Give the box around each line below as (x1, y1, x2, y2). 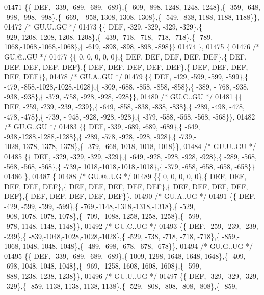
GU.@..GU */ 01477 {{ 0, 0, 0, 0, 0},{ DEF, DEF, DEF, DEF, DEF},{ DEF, (4, 51, 247, 62)
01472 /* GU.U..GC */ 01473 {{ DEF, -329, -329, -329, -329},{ (4, 21, 202, 32)
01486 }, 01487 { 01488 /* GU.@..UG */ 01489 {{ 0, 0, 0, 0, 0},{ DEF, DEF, (4, 171, 247, 182)
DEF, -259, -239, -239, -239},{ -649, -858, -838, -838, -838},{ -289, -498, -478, (4, 101, 245, 111)
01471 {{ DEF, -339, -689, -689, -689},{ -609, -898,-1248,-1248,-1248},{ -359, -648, (4, 2, 260, 12)
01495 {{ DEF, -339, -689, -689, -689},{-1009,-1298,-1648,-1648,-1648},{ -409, (4, 250, 246, 261)
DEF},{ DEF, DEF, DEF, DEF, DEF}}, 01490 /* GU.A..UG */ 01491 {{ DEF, (4, 191, 256, 201)
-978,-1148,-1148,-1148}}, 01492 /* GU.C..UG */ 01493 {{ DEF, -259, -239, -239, (4, 221, 258, 231)
